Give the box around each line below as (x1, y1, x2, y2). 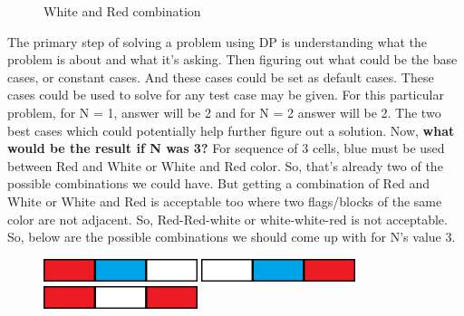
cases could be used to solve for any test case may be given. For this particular (7, 85, 444, 104)
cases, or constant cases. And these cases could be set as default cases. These (7, 67, 434, 86)
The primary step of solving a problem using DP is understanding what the (7, 32, 427, 51)
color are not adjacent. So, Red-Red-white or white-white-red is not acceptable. (7, 209, 448, 228)
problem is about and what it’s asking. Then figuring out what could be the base (7, 50, 458, 69)
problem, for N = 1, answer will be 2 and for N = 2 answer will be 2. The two (7, 102, 441, 121)
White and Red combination (43, 2, 201, 20)
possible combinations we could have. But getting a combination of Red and (7, 174, 430, 193)
